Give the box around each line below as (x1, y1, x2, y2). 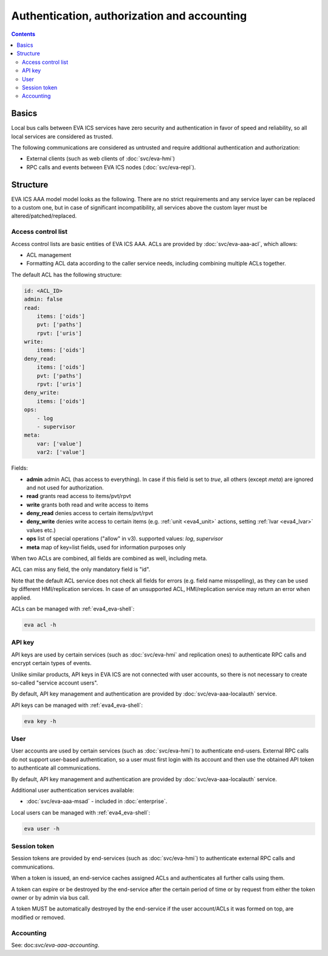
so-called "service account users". (11, 679, 98, 686)
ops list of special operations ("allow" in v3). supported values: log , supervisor (26, 535, 224, 542)
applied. (11, 594, 32, 601)
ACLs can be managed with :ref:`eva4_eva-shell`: (11, 605, 135, 612)
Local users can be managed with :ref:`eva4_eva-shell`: (11, 808, 151, 816)
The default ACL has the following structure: (11, 271, 122, 278)
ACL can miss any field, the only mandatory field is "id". (11, 565, 151, 573)
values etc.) (26, 526, 56, 534)
